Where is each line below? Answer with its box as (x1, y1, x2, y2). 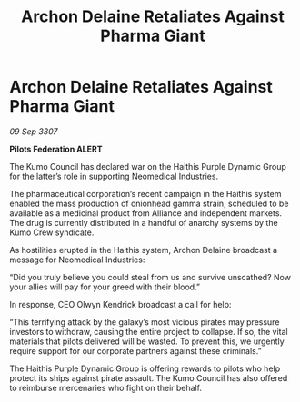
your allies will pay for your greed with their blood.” (9, 281, 201, 292)
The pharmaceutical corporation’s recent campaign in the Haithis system (9, 188, 282, 199)
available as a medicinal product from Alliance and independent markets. (9, 207, 283, 219)
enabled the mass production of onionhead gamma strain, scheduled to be (9, 198, 289, 209)
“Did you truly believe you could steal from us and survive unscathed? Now (9, 271, 291, 282)
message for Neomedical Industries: (9, 254, 145, 265)
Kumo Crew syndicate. (9, 227, 95, 238)
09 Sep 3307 (9, 125, 58, 137)
